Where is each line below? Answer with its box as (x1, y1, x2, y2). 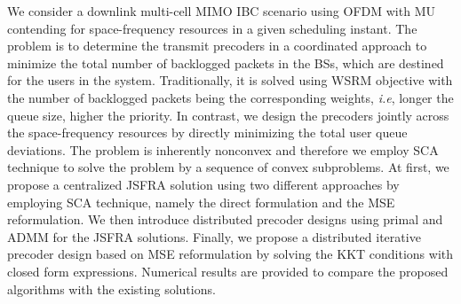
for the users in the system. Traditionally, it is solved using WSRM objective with (7, 71, 453, 90)
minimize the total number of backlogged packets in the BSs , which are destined (7, 53, 444, 72)
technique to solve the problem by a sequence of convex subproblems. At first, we (7, 158, 449, 176)
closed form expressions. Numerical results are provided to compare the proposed (7, 261, 449, 280)
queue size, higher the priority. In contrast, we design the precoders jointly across (7, 105, 449, 124)
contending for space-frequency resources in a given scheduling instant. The (7, 19, 417, 37)
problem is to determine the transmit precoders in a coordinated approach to (7, 36, 427, 55)
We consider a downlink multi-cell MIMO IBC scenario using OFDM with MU (7, 2, 435, 19)
